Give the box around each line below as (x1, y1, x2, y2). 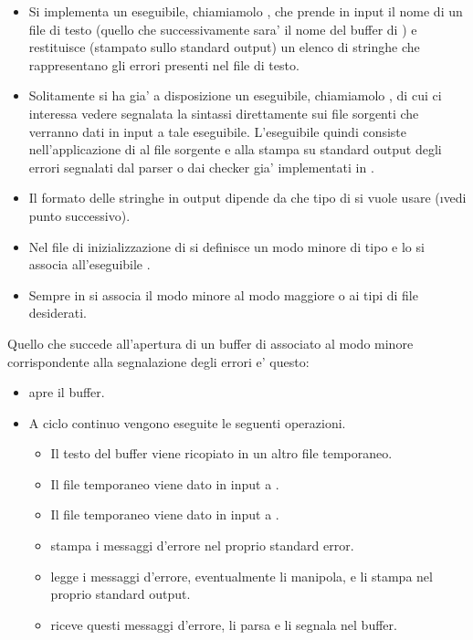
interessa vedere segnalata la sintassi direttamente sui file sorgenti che (28, 103, 419, 122)
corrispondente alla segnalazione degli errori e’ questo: (7, 351, 310, 371)
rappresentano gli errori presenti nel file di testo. (28, 55, 300, 74)
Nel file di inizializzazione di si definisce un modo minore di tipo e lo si (28, 236, 425, 256)
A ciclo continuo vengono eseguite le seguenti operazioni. (28, 413, 346, 432)
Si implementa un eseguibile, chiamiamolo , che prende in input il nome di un (28, 2, 463, 20)
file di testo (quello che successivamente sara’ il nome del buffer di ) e (28, 19, 417, 38)
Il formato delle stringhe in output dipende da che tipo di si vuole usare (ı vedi (28, 188, 467, 207)
